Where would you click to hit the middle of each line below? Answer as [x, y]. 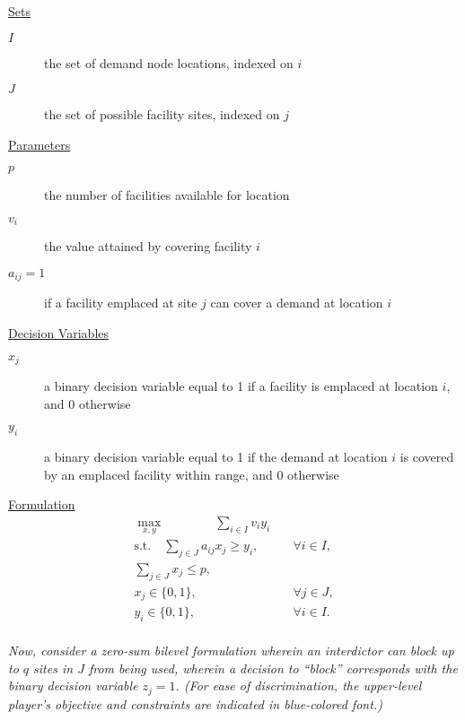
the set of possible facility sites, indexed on [162, 114]
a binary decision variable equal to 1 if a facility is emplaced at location [241, 386]
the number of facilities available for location [167, 195]
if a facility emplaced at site [121, 303]
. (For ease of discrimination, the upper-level [298, 685]
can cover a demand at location [297, 303]
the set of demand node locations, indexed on [169, 62]
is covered [427, 457]
